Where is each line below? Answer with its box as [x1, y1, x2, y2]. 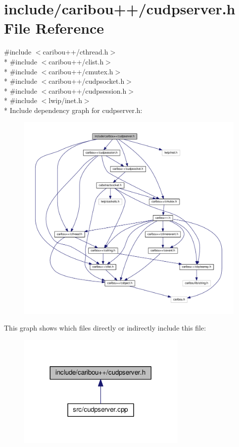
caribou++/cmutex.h [48, 66, 113, 76]
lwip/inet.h [48, 95, 82, 106]
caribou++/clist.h [48, 56, 104, 66]
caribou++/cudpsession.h [48, 85, 127, 96]
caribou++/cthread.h [43, 47, 108, 57]
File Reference [4, 18, 104, 38]
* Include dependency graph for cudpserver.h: [4, 105, 143, 115]
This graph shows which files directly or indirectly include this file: [4, 323, 206, 333]
